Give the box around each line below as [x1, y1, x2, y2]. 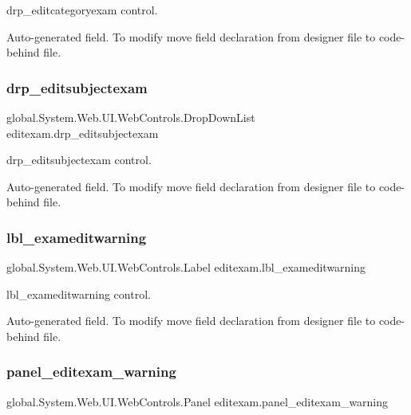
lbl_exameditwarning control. [6, 285, 151, 302]
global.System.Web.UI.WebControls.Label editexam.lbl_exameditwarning [6, 259, 366, 276]
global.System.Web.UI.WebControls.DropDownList [6, 109, 255, 125]
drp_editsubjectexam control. [6, 151, 152, 168]
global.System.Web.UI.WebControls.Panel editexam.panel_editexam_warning [6, 393, 389, 409]
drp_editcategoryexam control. [6, 2, 158, 18]
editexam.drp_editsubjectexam [6, 124, 159, 141]
